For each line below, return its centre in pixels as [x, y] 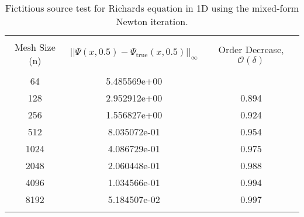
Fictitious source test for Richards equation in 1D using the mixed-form [152, 8]
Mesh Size [35, 47]
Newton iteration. [152, 21]
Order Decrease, [251, 49]
